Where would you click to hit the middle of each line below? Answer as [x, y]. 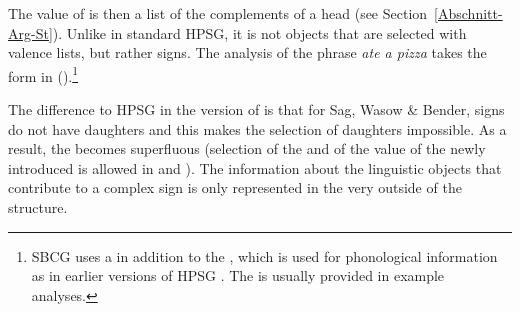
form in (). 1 [43, 74]
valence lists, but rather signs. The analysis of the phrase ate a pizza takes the [247, 52]
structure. [38, 207]
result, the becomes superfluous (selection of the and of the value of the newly [247, 148]
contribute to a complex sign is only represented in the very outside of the [235, 187]
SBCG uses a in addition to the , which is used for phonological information [264, 255]
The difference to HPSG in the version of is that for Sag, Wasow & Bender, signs [256, 109]
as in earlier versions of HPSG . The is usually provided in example [238, 275]
